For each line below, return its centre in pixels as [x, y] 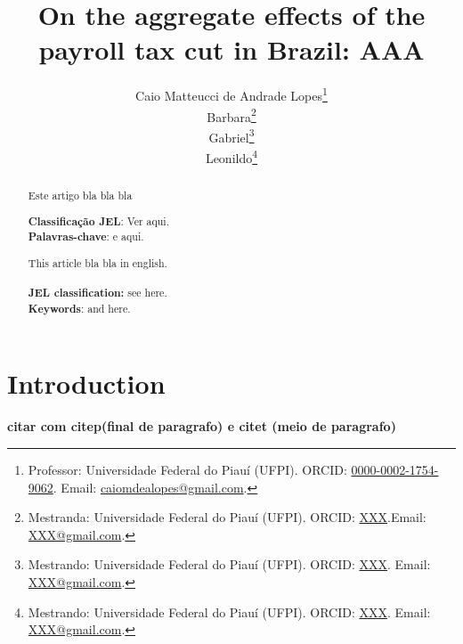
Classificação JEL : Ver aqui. [98, 221]
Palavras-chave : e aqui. [86, 237]
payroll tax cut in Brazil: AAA [231, 49]
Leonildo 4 [231, 156]
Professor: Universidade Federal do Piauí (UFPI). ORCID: [187, 470]
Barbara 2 [231, 115]
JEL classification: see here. [97, 293]
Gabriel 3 [231, 135]
